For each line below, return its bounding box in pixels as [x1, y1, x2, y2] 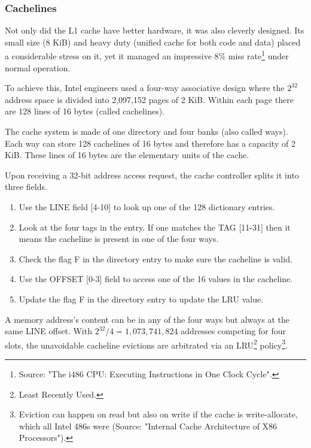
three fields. [5, 180, 47, 193]
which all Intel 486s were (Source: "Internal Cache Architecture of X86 [19, 419, 278, 432]
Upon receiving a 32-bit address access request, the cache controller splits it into [5, 168, 299, 181]
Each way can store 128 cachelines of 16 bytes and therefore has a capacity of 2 [5, 137, 295, 149]
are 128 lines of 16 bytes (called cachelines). [5, 105, 165, 117]
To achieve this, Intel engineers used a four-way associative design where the [5, 81, 285, 94]
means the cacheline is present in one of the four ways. [19, 232, 219, 245]
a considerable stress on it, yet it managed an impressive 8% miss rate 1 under [5, 48, 289, 62]
